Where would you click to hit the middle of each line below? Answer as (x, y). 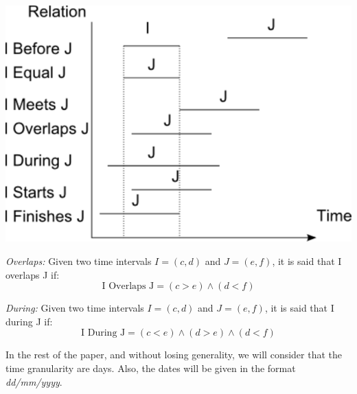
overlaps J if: (33, 274)
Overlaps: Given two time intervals (79, 260)
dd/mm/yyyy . (34, 381)
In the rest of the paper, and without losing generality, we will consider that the (174, 355)
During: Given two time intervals (75, 308)
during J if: (29, 321)
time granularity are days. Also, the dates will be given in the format (151, 368)
